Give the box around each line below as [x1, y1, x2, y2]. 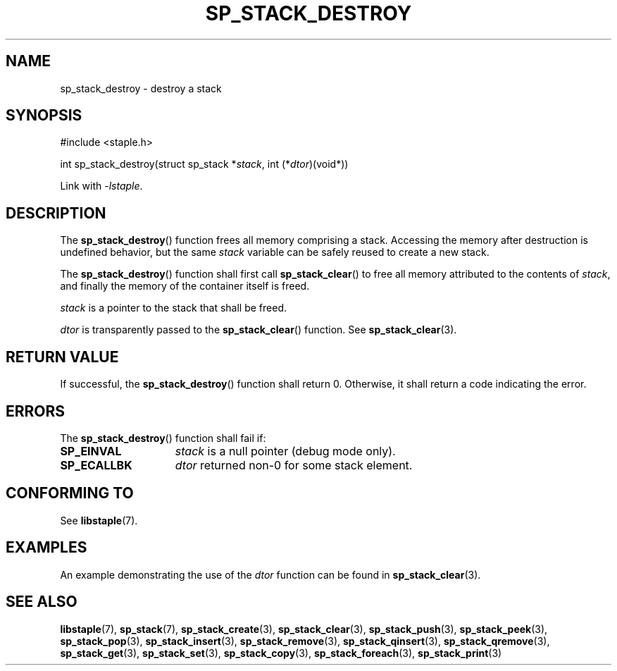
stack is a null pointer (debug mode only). [175, 443, 396, 458]
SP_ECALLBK [60, 457, 132, 472]
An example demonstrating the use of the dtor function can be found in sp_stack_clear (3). [60, 568, 481, 581]
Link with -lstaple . [60, 180, 143, 192]
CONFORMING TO [6, 484, 134, 503]
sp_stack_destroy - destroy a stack [60, 82, 222, 94]
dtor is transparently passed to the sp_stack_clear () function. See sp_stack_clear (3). [60, 324, 457, 336]
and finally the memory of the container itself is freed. [60, 280, 310, 293]
